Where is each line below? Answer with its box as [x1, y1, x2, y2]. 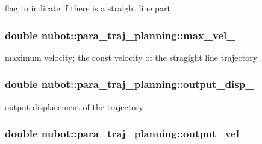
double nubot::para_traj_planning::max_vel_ [5, 27, 235, 42]
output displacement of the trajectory [5, 100, 144, 113]
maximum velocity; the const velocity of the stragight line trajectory [5, 51, 258, 63]
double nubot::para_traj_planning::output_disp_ [5, 77, 254, 92]
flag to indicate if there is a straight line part [5, 2, 170, 14]
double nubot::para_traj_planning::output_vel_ [5, 126, 248, 141]
